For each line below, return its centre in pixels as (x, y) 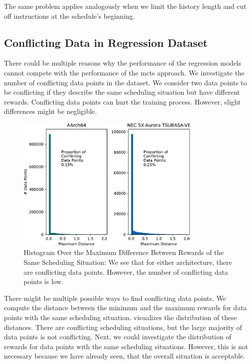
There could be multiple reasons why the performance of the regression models (123, 63)
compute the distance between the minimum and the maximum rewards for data (126, 308)
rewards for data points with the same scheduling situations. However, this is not (126, 346)
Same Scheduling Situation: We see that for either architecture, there (128, 262)
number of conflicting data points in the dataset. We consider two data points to (126, 82)
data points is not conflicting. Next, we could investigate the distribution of (118, 337)
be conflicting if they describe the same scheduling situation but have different (122, 92)
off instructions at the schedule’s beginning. (69, 16)
